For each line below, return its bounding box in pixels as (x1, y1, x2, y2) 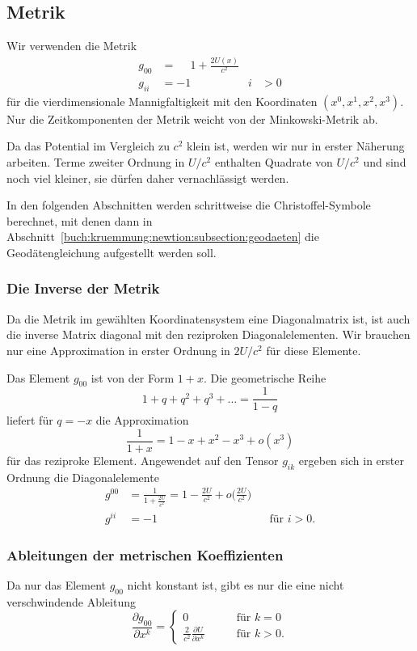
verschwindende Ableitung (6, 593, 136, 610)
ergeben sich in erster (298, 452, 404, 469)
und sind (363, 153, 406, 170)
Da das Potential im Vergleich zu (6, 137, 170, 154)
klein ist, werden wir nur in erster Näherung (187, 137, 405, 154)
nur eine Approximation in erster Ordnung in (6, 341, 230, 358)
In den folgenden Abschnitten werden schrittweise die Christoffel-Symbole (6, 197, 371, 213)
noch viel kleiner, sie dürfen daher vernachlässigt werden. (6, 169, 289, 186)
